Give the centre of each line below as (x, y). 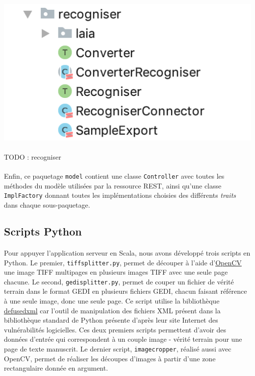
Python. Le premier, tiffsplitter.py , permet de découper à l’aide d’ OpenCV (123, 262)
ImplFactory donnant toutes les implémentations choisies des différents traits (120, 195)
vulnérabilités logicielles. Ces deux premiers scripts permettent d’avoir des (115, 329)
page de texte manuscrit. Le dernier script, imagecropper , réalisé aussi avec (118, 348)
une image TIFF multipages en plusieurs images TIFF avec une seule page (116, 272)
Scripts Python (43, 231)
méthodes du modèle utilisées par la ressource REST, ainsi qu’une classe (113, 185)
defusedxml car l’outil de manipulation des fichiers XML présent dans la (112, 310)
